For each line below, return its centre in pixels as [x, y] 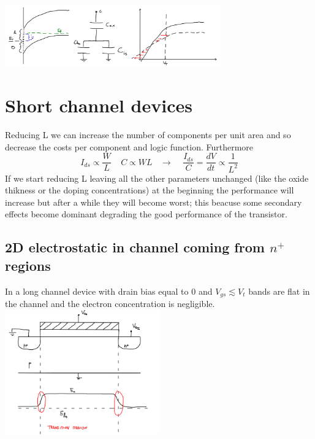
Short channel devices [99, 105]
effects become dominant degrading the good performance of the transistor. [146, 214]
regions [28, 265]
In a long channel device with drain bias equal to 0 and [109, 291]
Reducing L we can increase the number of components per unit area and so [148, 134]
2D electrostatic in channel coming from [135, 247]
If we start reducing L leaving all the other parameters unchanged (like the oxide [157, 178]
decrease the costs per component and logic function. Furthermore [129, 146]
